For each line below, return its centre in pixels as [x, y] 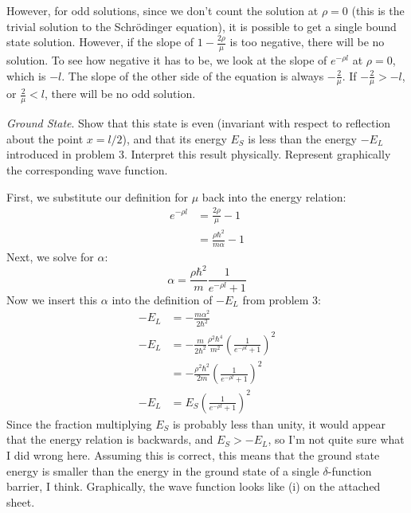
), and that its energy [174, 138]
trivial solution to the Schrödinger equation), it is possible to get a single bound [202, 26]
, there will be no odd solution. [120, 94]
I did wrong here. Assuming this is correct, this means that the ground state [193, 454]
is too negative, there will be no [307, 42]
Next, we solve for [50, 257]
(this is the [378, 10]
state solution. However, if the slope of [100, 42]
